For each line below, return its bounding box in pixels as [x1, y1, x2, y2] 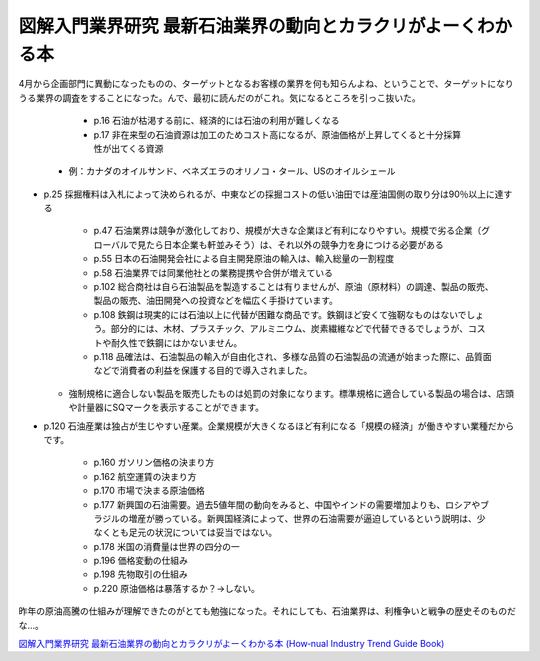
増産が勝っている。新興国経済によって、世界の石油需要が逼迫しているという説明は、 [128, 512, 477, 524]
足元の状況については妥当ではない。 [128, 526, 278, 539]
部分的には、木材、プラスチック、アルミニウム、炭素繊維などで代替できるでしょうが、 [110, 323, 469, 335]
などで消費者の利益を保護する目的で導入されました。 [93, 365, 313, 377]
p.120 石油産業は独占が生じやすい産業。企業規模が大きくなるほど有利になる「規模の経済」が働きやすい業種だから [43, 420, 515, 432]
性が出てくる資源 [93, 142, 164, 154]
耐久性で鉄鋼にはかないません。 [110, 336, 243, 349]
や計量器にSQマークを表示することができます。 [68, 401, 265, 414]
